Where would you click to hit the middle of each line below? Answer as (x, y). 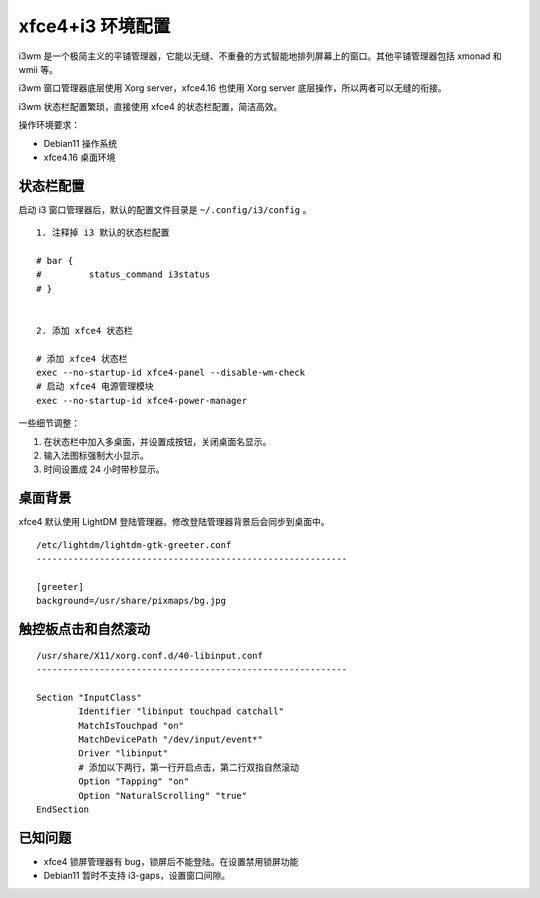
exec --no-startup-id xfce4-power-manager (142, 400)
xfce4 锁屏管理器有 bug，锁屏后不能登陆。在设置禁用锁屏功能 (171, 861)
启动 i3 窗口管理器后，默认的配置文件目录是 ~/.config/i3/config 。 (165, 209)
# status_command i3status (123, 274)
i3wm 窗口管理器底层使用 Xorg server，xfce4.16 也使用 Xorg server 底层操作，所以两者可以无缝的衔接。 (232, 88)
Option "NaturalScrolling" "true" (163, 795)
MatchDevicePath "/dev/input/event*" (171, 739)
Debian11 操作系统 (80, 143)
